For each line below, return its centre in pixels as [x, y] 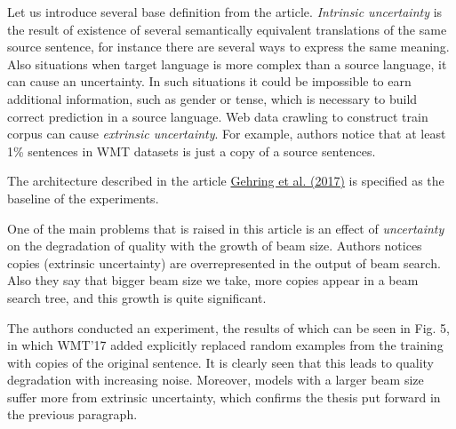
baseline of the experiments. [83, 198]
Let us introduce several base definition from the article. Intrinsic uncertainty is [225, 12]
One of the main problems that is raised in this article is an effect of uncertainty [226, 228]
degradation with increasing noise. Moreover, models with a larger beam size [216, 380]
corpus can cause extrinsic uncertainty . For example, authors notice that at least [227, 134]
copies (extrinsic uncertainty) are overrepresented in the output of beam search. [224, 262]
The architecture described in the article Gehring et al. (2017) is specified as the [226, 181]
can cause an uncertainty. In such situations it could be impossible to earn [209, 81]
